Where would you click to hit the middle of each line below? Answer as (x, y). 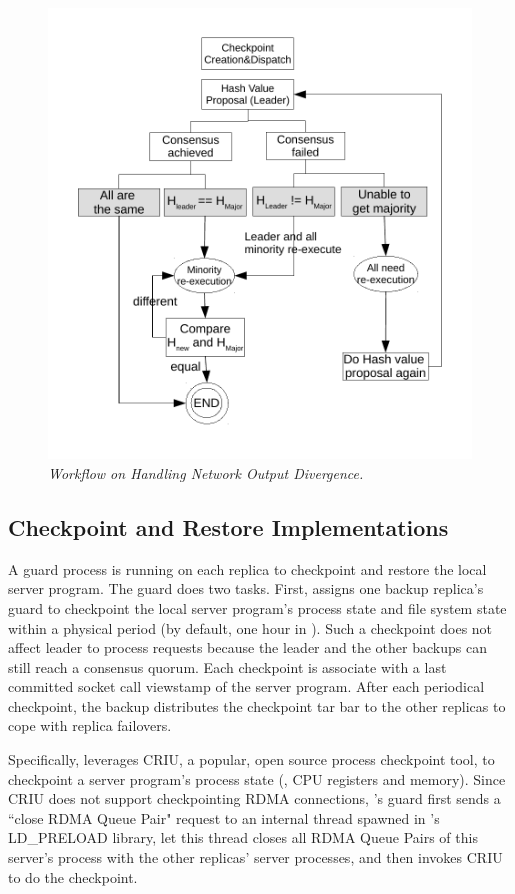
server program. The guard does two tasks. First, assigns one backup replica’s (246, 588)
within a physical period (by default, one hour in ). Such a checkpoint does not (250, 627)
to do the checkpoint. (73, 876)
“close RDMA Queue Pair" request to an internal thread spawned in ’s (224, 817)
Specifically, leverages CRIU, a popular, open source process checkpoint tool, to (251, 759)
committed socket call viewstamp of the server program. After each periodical (246, 686)
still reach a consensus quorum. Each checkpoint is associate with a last (227, 666)
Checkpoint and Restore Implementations (228, 526)
